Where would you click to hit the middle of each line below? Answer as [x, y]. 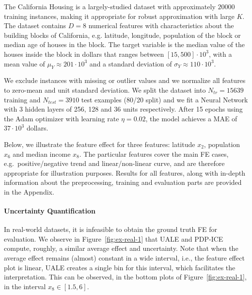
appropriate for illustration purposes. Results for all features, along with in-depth [125, 172]
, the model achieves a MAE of [191, 118]
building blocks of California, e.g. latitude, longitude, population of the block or [122, 35]
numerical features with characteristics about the [161, 25]
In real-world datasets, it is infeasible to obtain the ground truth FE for [110, 229]
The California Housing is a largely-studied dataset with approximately [110, 6]
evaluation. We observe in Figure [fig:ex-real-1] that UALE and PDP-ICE [114, 238]
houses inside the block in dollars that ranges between [84, 54]
